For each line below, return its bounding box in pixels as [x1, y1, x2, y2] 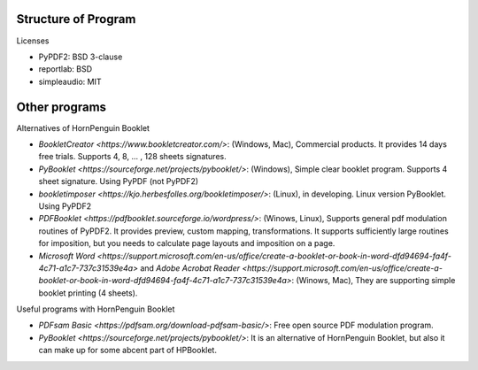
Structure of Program [16, 12, 136, 27]
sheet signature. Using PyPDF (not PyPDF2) [38, 176, 199, 187]
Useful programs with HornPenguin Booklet [16, 304, 175, 314]
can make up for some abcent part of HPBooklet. [38, 345, 217, 356]
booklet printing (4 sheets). [38, 288, 138, 298]
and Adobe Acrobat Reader [140, 262, 241, 274]
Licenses [16, 35, 50, 46]
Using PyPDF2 [38, 200, 92, 212]
